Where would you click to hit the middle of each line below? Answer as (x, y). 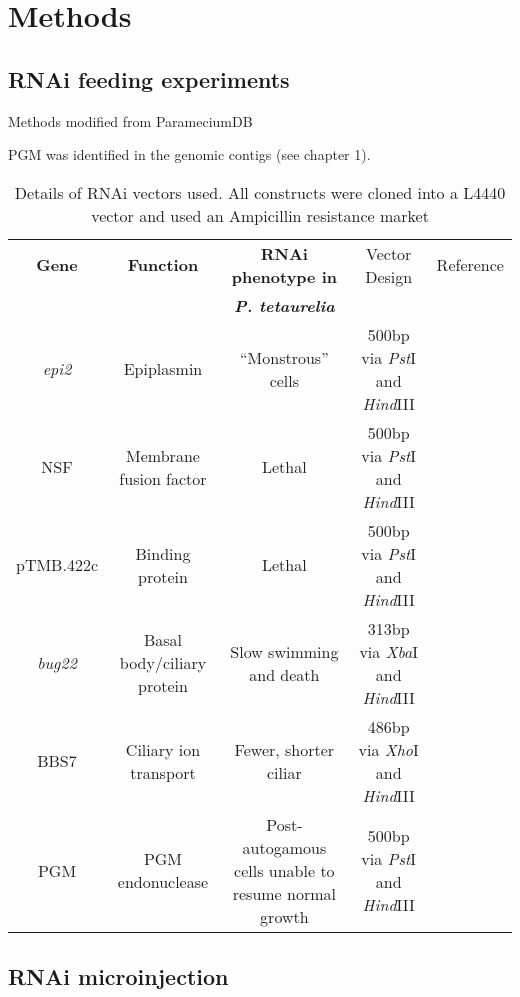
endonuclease (163, 882)
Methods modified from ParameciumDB (130, 120)
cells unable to (284, 870)
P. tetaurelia (284, 305)
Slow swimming (284, 651)
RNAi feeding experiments (149, 78)
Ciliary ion (163, 749)
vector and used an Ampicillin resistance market (260, 215)
